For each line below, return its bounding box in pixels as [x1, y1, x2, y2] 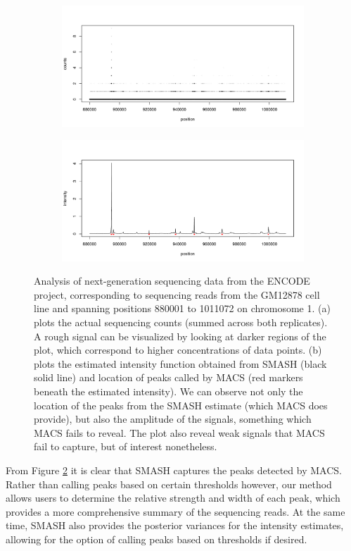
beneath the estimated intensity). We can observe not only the [34, 383, 303, 398]
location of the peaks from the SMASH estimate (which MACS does [34, 397, 328, 412]
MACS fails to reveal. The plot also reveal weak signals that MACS [34, 425, 325, 440]
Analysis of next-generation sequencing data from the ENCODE [34, 273, 310, 288]
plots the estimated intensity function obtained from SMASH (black [34, 356, 327, 371]
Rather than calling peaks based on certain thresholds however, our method [6, 476, 332, 491]
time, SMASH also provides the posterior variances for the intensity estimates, [6, 518, 344, 533]
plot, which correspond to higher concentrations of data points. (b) [34, 342, 322, 357]
